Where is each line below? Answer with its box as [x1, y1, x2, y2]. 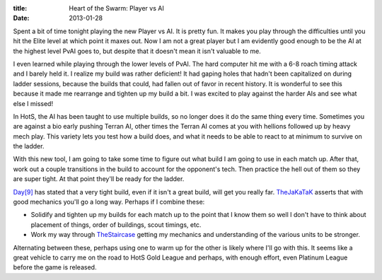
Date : [13, 14, 30, 23]
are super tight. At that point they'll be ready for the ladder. [13, 175, 185, 183]
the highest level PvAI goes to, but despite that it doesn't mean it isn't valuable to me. [13, 47, 261, 55]
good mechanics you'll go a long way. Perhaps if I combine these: [13, 198, 205, 206]
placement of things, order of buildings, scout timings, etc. [30, 220, 202, 229]
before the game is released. [13, 263, 97, 272]
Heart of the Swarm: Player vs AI [69, 4, 164, 12]
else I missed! [13, 99, 53, 107]
